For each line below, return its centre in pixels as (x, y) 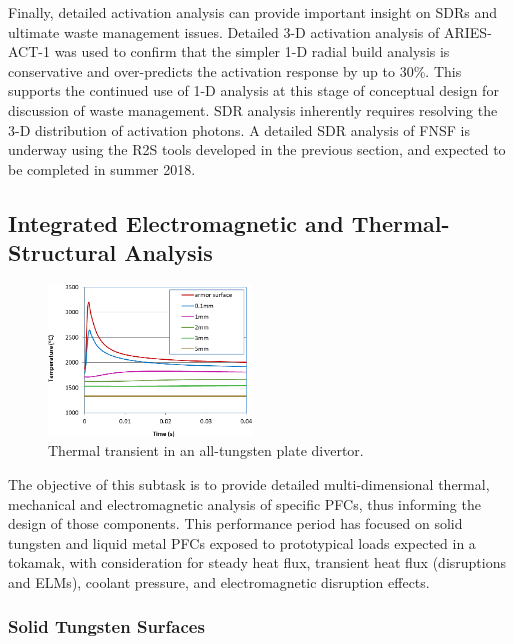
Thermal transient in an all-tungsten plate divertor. (206, 450)
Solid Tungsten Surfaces (106, 626)
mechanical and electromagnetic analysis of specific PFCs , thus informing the (244, 503)
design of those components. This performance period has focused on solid (235, 523)
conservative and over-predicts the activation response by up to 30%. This (235, 70)
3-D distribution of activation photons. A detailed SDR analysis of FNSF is (239, 129)
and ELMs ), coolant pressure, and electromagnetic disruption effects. (219, 581)
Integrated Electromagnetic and (176, 222)
